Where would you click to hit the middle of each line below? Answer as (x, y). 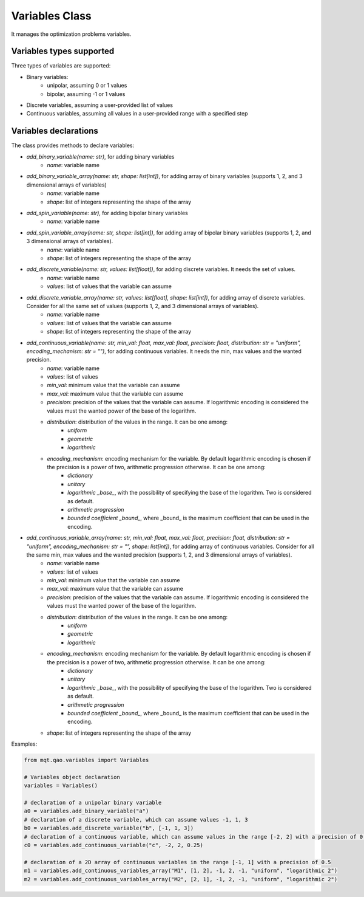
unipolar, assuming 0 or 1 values (87, 86)
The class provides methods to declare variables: (73, 145)
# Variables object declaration (72, 777)
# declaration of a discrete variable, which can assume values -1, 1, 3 (136, 820)
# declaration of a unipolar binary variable (93, 803)
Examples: (24, 744)
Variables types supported (63, 51)
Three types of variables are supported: (61, 66)
